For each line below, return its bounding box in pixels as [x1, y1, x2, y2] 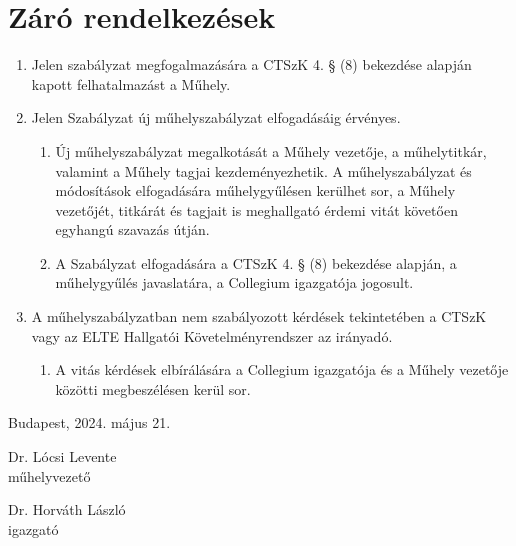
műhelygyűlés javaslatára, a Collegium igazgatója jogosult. [55, 272, 414, 293]
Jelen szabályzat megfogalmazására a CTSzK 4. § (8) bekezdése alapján [31, 54, 472, 75]
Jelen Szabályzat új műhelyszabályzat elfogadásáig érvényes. [31, 107, 401, 128]
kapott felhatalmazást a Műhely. [31, 73, 231, 94]
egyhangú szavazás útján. [55, 219, 210, 240]
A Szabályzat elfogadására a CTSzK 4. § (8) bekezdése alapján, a [55, 252, 457, 273]
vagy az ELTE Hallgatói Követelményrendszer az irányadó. [31, 325, 393, 346]
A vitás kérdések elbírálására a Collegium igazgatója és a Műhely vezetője [55, 359, 509, 380]
